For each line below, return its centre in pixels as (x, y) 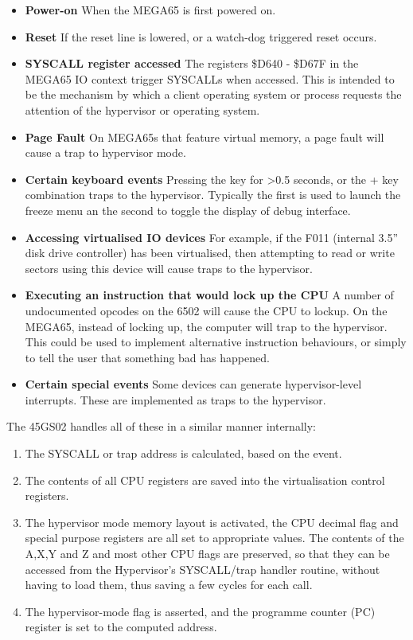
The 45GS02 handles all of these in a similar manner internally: (161, 426)
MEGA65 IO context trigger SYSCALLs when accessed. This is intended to (210, 78)
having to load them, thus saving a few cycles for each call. (169, 585)
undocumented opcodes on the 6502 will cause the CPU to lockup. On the (206, 310)
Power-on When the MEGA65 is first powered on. (150, 10)
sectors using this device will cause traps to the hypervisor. (169, 268)
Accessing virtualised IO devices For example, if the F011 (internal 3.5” (212, 237)
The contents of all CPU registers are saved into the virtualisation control (205, 480)
